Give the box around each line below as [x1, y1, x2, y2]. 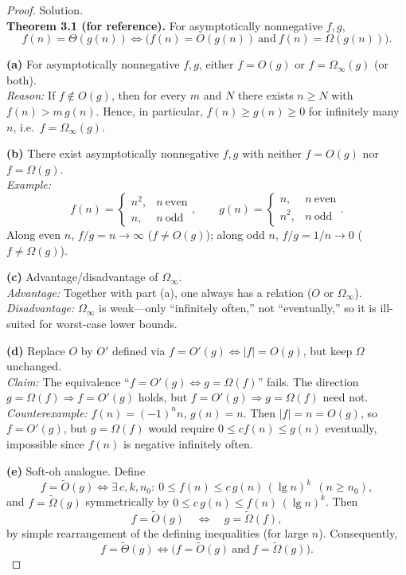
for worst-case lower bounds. [39, 315, 178, 331]
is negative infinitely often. [123, 436, 253, 452]
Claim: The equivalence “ [6, 373, 130, 389]
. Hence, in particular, [96, 102, 203, 119]
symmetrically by [85, 493, 170, 510]
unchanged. [6, 358, 61, 374]
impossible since [6, 436, 84, 452]
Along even [6, 225, 61, 242]
